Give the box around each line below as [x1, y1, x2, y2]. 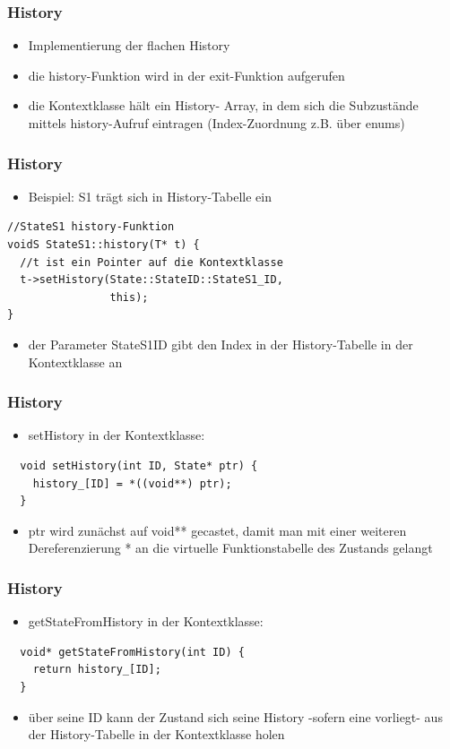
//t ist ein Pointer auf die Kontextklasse [20, 255, 283, 269]
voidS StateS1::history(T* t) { [7, 238, 200, 251]
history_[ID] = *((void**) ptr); [32, 477, 232, 490]
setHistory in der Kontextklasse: [28, 426, 205, 444]
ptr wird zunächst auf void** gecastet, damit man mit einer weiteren [28, 521, 407, 539]
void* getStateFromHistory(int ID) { [20, 645, 245, 659]
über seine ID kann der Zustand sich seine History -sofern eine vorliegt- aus [28, 707, 443, 726]
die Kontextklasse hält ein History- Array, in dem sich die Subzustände [28, 96, 419, 115]
